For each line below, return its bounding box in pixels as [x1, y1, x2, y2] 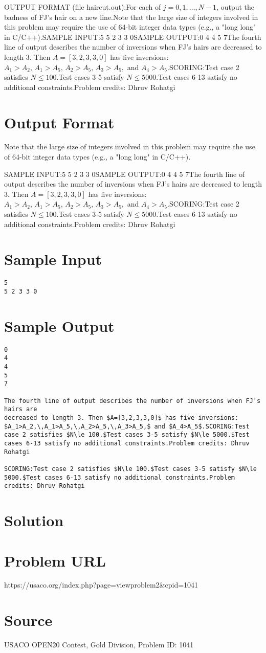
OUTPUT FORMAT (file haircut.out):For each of [4, 2, 161, 12]
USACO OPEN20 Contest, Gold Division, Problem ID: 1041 [4, 639, 194, 650]
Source [4, 610, 53, 631]
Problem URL [4, 550, 106, 571]
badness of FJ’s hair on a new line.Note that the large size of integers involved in [4, 11, 258, 22]
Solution [4, 510, 64, 531]
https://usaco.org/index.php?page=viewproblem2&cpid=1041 [4, 579, 198, 590]
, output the [216, 2, 254, 12]
